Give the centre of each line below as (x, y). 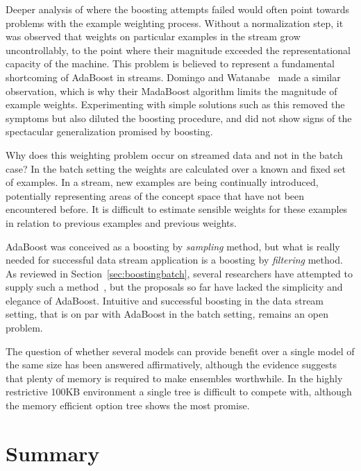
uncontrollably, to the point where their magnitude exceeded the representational (178, 50)
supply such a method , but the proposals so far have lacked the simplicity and (174, 287)
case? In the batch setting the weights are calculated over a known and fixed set (176, 168)
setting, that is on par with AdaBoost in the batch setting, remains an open (167, 314)
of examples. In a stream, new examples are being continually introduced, (162, 182)
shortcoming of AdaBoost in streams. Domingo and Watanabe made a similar (173, 77)
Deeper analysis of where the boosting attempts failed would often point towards (177, 9)
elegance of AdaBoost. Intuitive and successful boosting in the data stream (165, 300)
